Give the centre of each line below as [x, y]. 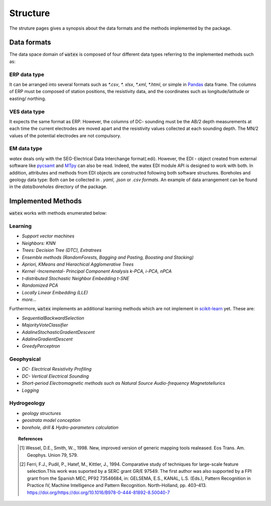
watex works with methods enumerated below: [58, 213]
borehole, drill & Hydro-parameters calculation [70, 427]
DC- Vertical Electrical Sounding [55, 376]
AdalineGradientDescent [47, 339]
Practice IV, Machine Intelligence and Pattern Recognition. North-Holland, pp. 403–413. [117, 485]
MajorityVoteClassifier [45, 325]
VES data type [27, 112]
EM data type [26, 148]
